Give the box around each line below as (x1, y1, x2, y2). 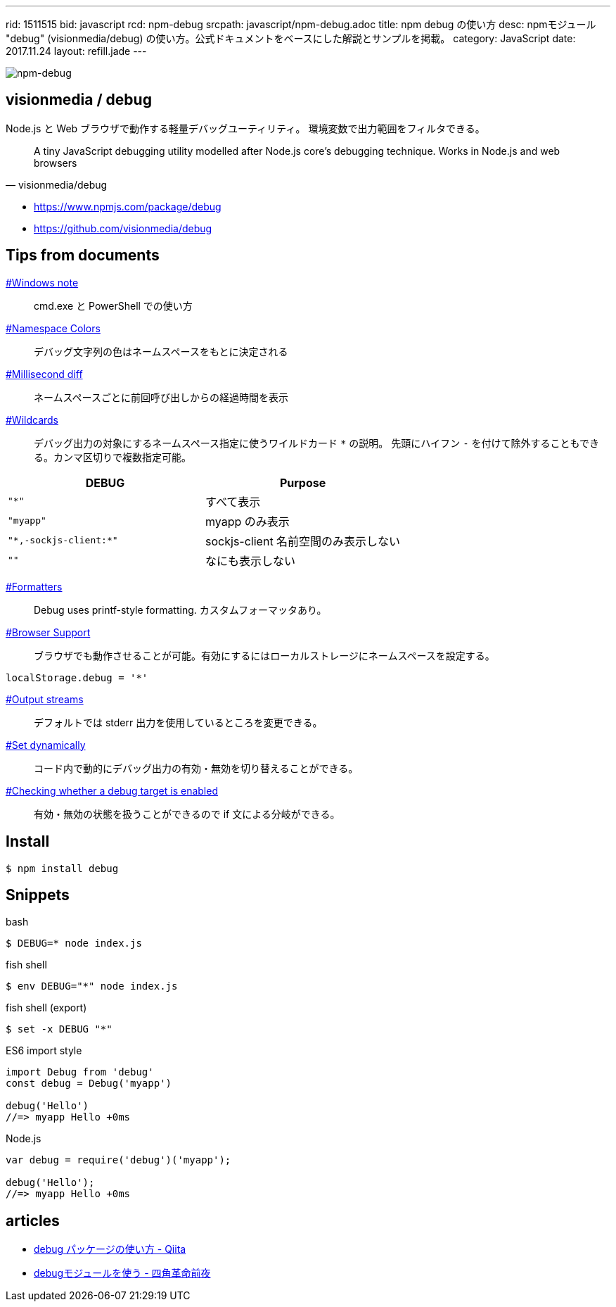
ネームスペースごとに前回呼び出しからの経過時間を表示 (34, 391, 288, 403)
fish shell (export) (6, 1002, 87, 1014)
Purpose (279, 475, 326, 490)
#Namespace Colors (6, 322, 101, 334)
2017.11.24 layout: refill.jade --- (6, 45, 147, 57)
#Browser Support (6, 626, 91, 638)
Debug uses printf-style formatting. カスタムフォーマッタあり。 (34, 603, 327, 616)
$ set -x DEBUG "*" (6, 1023, 113, 1035)
